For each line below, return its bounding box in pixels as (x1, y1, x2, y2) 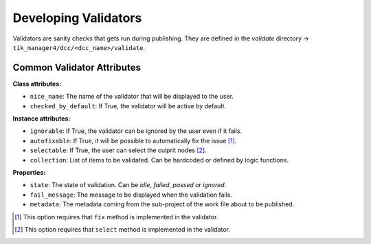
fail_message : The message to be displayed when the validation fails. (30, 191, 233, 199)
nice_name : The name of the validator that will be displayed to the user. (30, 93, 234, 101)
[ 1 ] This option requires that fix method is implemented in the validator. (14, 212, 218, 221)
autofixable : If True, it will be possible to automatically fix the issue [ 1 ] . (30, 136, 237, 145)
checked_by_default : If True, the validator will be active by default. (30, 101, 227, 110)
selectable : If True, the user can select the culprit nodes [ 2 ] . (30, 146, 207, 154)
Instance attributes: (12, 114, 71, 123)
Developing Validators (12, 10, 142, 25)
